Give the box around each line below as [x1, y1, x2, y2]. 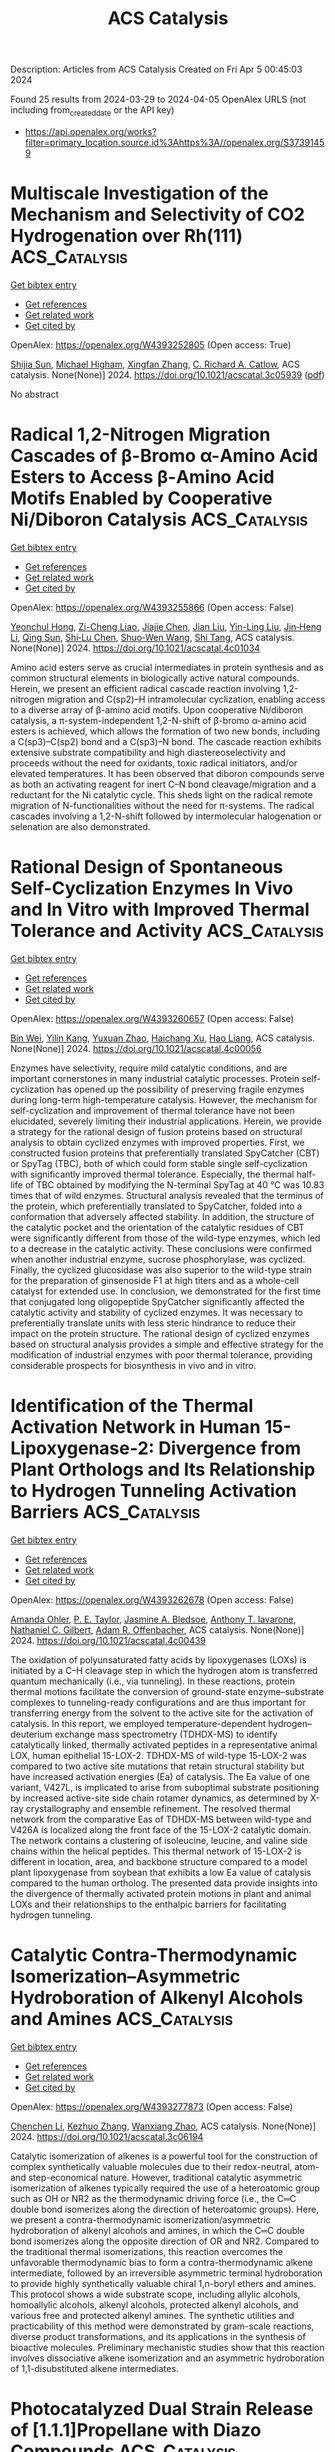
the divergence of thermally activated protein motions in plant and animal [10, 1887, 312, 1899]
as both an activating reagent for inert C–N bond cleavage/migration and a [10, 778, 317, 790]
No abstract [10, 388, 59, 400]
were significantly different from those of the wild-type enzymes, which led [10, 1232, 321, 1244]
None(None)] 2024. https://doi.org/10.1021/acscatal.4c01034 [10, 642, 261, 654]
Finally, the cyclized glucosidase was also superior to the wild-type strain [10, 1263, 313, 1276]
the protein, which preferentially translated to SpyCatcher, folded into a [10, 1200, 303, 1212]
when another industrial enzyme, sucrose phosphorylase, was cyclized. [10, 1253, 306, 1265]
